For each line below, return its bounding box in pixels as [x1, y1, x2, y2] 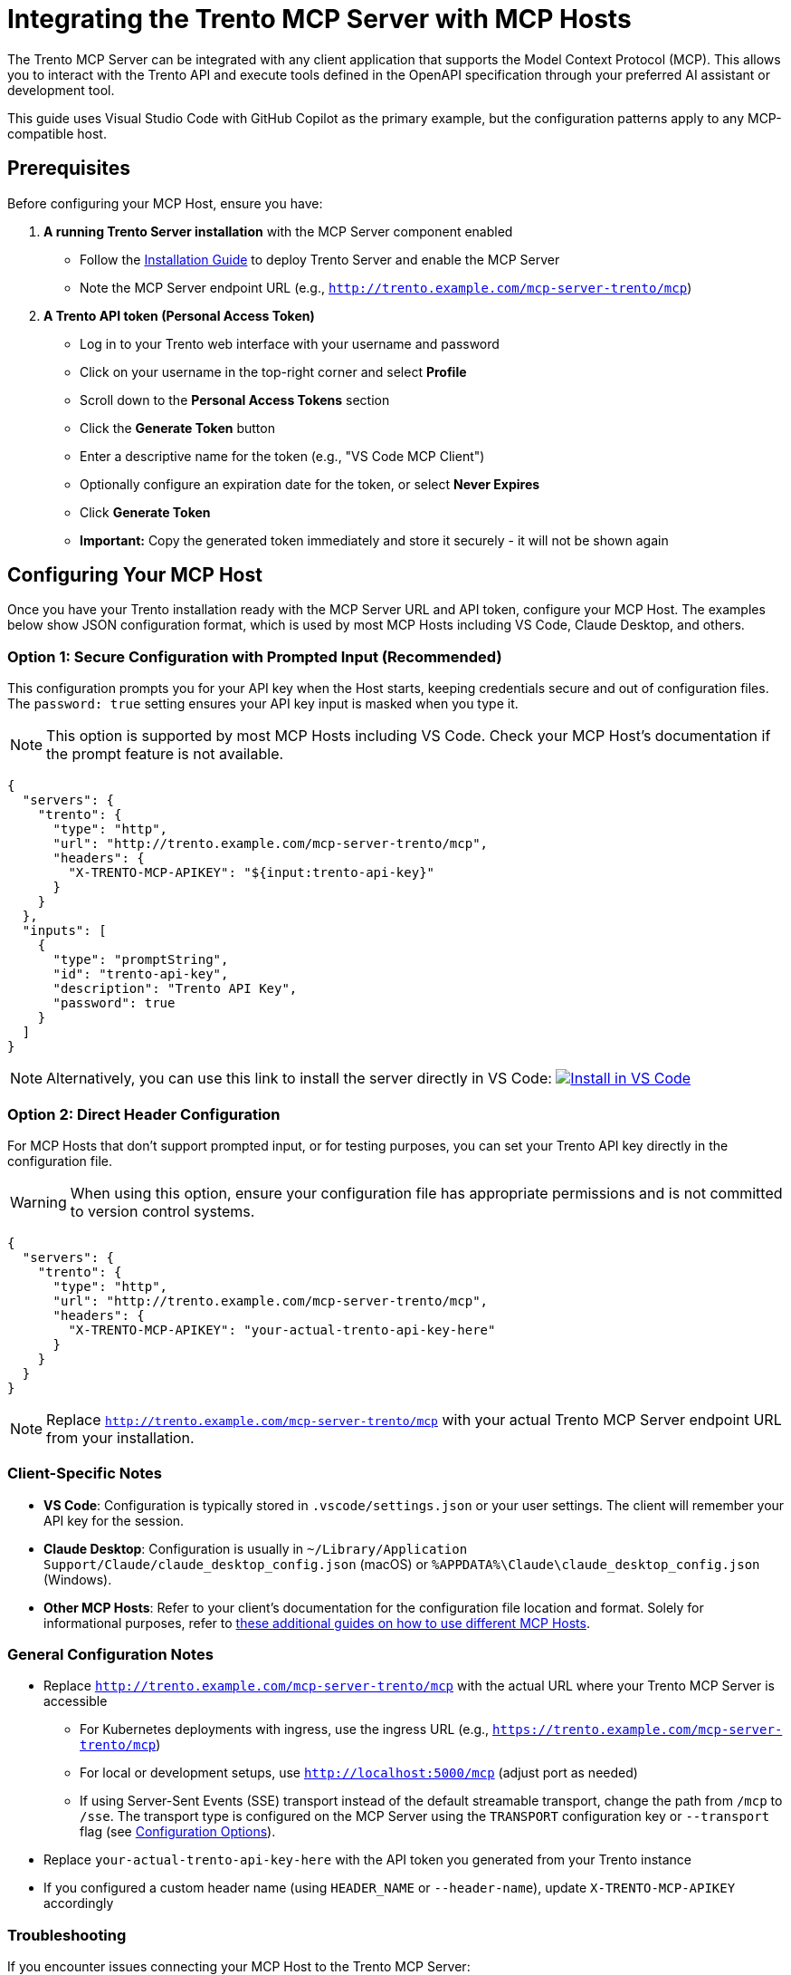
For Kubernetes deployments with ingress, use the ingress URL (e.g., [80, 1721, 490, 1738]
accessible [43, 1693, 108, 1710]
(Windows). [43, 1571, 112, 1587]
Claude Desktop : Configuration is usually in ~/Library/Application [43, 1540, 468, 1556]
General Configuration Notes [7, 1645, 214, 1664]
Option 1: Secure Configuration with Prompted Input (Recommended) [7, 647, 502, 666]
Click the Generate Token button [80, 419, 275, 436]
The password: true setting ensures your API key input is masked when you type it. [7, 696, 519, 712]
